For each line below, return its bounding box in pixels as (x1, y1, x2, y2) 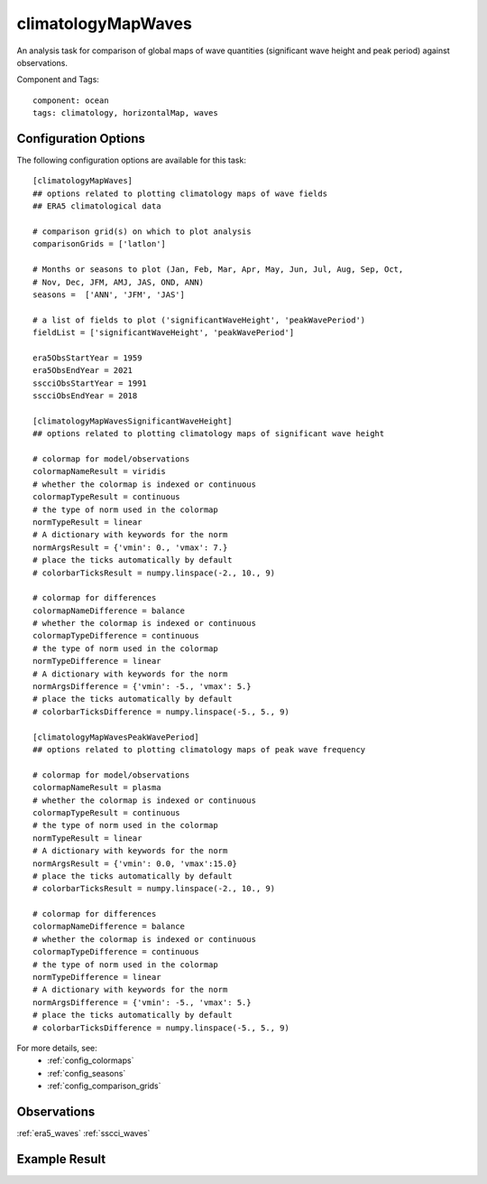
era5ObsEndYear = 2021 (32, 366, 133, 376)
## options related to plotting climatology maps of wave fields (32, 188, 328, 199)
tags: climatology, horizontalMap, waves (32, 108, 218, 118)
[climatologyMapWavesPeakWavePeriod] (32, 732, 200, 742)
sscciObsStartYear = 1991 (32, 378, 148, 388)
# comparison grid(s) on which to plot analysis (32, 226, 252, 237)
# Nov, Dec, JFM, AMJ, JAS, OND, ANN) (32, 276, 205, 287)
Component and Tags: (16, 74, 99, 85)
